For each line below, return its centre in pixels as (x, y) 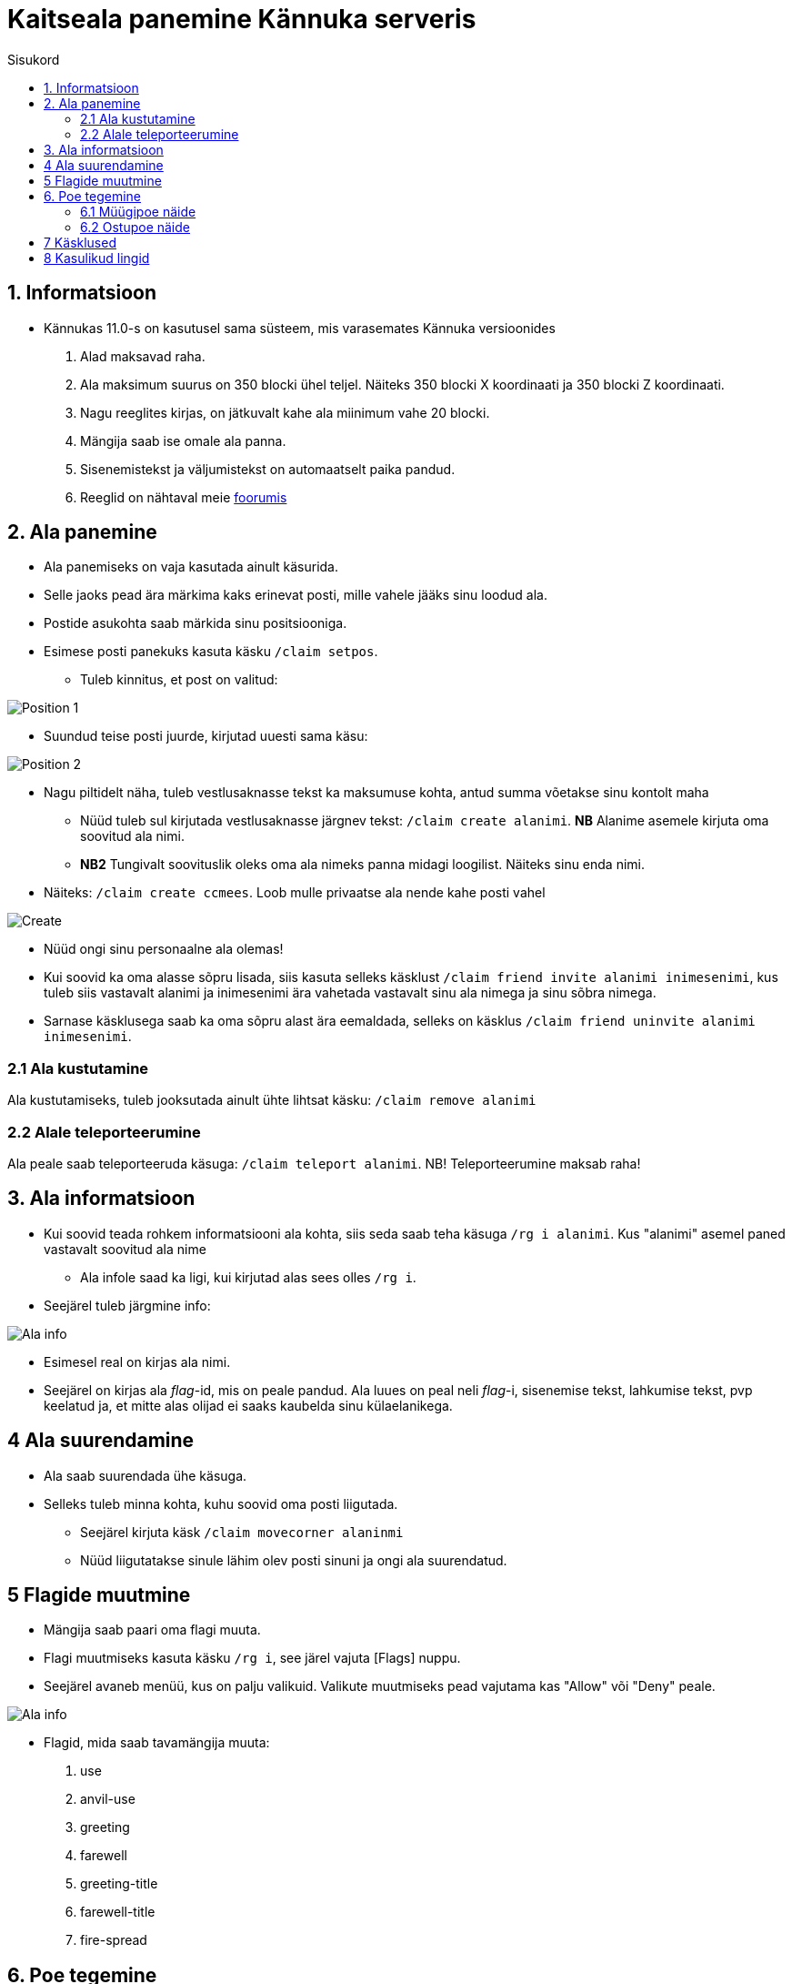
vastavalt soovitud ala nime (125, 1249)
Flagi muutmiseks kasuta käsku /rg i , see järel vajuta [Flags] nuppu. (252, 1658)
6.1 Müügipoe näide (138, 211)
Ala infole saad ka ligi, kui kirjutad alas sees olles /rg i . (248, 1277)
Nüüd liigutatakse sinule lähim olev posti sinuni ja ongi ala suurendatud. (294, 1560)
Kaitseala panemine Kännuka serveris (242, 19)
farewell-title (118, 1912)
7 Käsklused (80, 242)
